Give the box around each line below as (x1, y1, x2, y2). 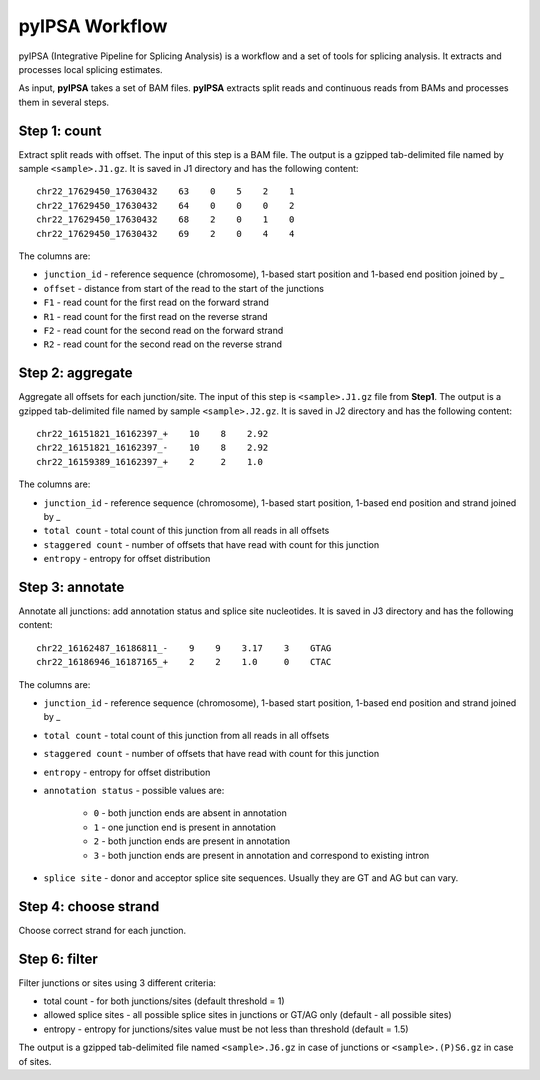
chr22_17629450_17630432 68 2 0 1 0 (36, 214, 295, 225)
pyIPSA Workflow (18, 15, 168, 37)
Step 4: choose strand (18, 898, 160, 915)
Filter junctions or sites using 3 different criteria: (18, 976, 217, 989)
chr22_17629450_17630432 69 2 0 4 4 (36, 228, 295, 239)
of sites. (18, 1055, 52, 1067)
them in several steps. (18, 96, 110, 108)
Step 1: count (18, 122, 102, 139)
